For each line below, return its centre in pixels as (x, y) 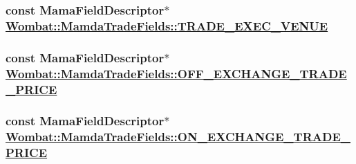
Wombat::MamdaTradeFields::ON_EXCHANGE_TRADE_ (178, 137)
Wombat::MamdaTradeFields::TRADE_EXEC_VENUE (167, 25)
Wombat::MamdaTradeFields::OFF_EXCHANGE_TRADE (176, 73)
